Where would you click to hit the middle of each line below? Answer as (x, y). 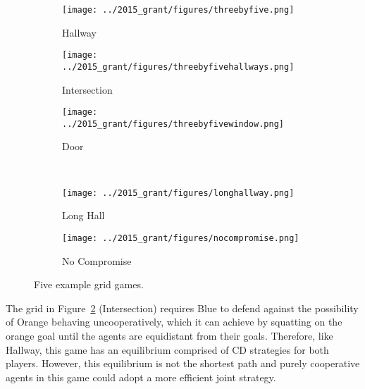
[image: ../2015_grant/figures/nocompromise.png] (181, 238)
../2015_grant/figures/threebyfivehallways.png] (178, 67)
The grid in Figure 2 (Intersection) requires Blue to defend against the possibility (182, 308)
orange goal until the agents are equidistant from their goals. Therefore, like (169, 335)
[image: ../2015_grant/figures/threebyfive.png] (178, 10)
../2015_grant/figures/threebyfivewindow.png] (173, 124)
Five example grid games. (89, 284)
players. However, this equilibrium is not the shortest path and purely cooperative (183, 363)
